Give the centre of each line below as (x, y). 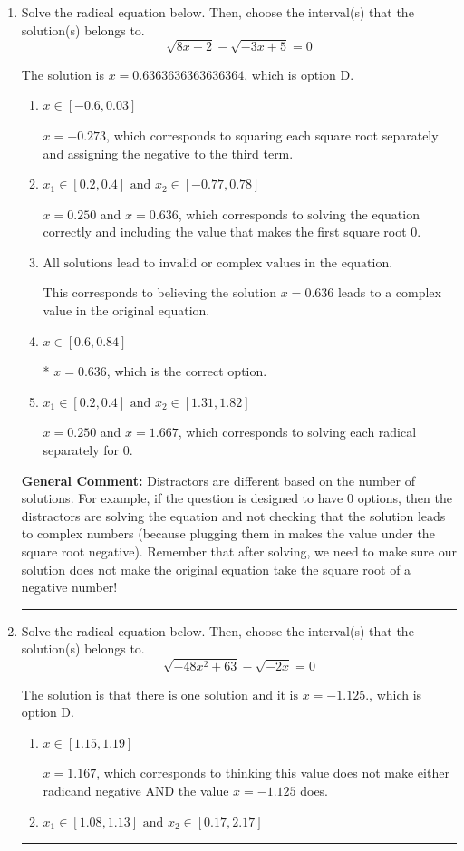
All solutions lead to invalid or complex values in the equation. (218, 263)
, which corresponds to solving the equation (299, 213)
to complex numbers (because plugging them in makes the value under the (228, 533)
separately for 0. (88, 450)
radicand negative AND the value (136, 790)
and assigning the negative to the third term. (168, 153)
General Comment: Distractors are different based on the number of (218, 480)
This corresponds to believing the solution (160, 292)
